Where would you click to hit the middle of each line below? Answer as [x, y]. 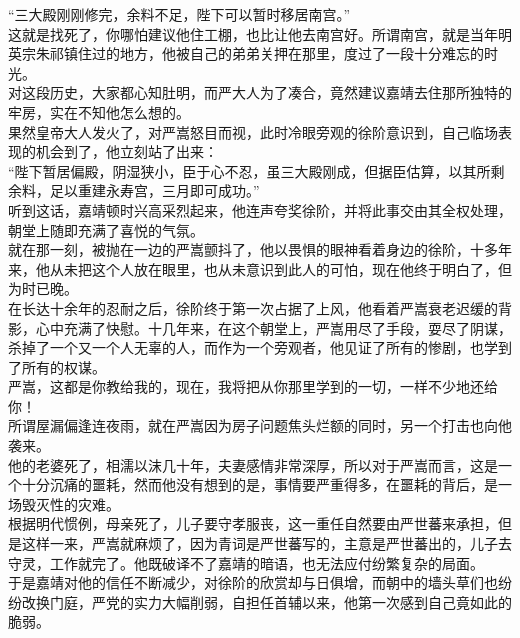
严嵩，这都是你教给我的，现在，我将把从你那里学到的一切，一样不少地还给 [253, 386]
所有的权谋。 [63, 366]
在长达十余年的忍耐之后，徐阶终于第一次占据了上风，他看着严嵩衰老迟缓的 [253, 307]
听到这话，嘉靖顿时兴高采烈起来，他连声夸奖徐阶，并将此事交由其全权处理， [260, 209]
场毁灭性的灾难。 [64, 503]
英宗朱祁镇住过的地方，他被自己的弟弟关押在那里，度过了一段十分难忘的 [246, 53]
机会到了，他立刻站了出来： [126, 151]
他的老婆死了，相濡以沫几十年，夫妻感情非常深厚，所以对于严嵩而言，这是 [253, 464]
